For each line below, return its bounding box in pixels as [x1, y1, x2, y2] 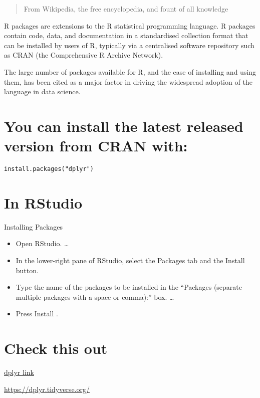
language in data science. [4, 86, 81, 97]
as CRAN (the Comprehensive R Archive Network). [4, 50, 163, 60]
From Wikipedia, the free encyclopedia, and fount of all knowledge [24, 4, 228, 14]
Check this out [4, 338, 108, 358]
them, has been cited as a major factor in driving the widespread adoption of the [4, 76, 252, 87]
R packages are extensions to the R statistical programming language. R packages [4, 20, 255, 31]
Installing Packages [4, 221, 63, 232]
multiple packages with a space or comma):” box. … [16, 291, 174, 302]
